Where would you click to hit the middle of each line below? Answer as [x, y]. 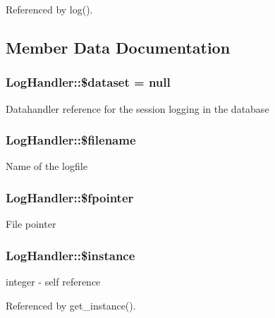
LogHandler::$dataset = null [88, 82]
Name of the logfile [47, 166]
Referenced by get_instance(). [71, 305]
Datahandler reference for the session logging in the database [137, 108]
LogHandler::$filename [71, 140]
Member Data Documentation [118, 47]
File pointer [31, 224]
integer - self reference [53, 282]
